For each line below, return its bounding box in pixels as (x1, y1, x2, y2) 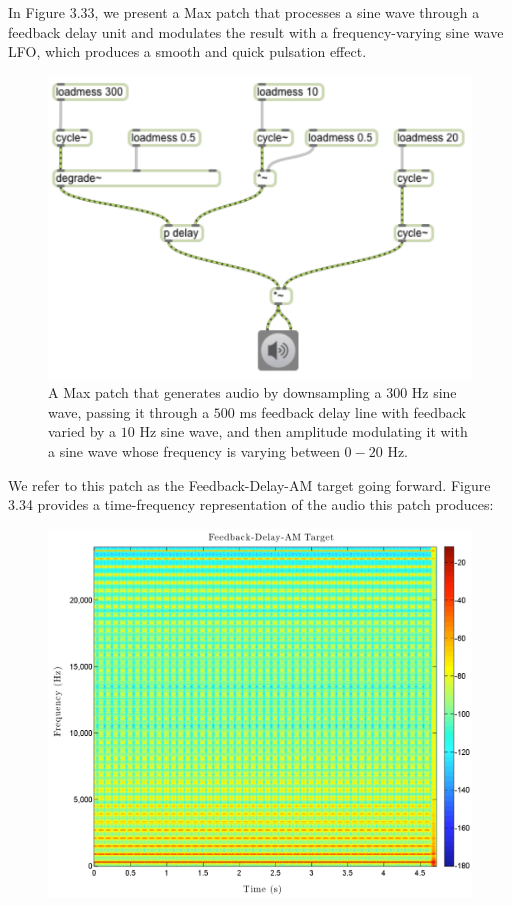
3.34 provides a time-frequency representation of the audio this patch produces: (8, 494, 494, 515)
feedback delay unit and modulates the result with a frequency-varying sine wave (8, 21, 504, 42)
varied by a (48, 421, 117, 442)
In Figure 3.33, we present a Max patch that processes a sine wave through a (8, 2, 480, 22)
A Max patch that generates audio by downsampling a (48, 382, 382, 403)
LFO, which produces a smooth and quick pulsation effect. (8, 41, 367, 62)
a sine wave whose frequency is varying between (48, 441, 340, 462)
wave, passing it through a (48, 401, 210, 422)
